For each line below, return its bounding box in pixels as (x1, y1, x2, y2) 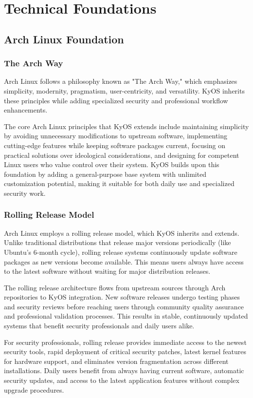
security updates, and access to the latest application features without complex (4, 375, 239, 385)
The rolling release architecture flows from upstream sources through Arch (4, 282, 226, 292)
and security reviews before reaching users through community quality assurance (4, 301, 244, 311)
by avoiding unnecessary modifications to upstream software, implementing (4, 131, 228, 141)
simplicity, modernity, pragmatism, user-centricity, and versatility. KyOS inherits (4, 85, 245, 95)
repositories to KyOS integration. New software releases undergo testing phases (4, 292, 240, 302)
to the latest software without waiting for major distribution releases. (4, 266, 211, 276)
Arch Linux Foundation (4, 31, 124, 46)
